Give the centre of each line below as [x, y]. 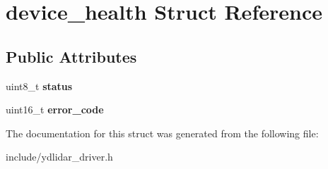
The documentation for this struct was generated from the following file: [162, 133]
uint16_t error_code [55, 109]
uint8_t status [39, 86]
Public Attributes [71, 56]
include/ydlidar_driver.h [59, 157]
